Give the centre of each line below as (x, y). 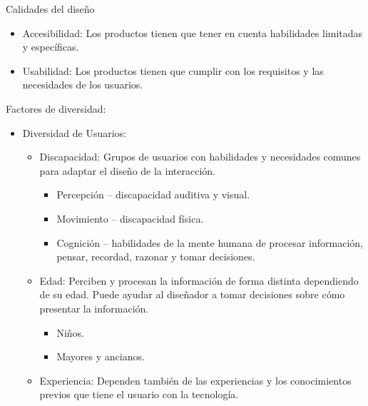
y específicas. (51, 47)
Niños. (70, 332)
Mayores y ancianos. (101, 356)
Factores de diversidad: (56, 108)
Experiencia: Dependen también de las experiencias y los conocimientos (195, 380)
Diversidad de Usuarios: (74, 132)
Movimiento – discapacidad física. (130, 218)
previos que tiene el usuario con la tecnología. (139, 394)
